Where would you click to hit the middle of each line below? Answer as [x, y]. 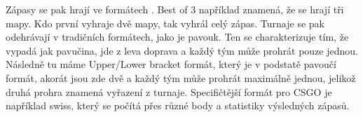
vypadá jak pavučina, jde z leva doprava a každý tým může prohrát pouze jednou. [182, 50]
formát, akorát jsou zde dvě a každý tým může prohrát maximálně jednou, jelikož [181, 77]
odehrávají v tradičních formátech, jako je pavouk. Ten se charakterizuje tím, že [177, 37]
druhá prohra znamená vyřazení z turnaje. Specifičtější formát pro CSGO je [169, 91]
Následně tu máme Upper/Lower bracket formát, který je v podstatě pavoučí [171, 64]
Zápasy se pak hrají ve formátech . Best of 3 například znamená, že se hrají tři [175, 9]
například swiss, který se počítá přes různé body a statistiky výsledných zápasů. [178, 105]
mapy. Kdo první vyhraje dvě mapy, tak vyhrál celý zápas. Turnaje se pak [165, 23]
